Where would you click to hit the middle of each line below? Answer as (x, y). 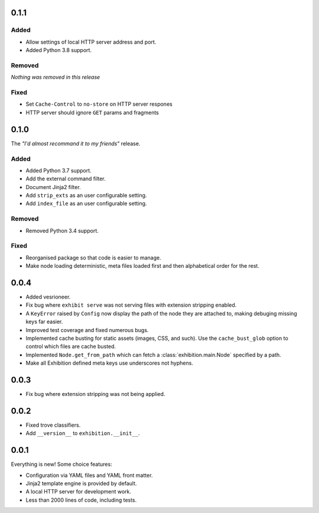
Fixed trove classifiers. (53, 425)
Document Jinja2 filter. (53, 187)
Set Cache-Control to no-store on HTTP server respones (99, 104)
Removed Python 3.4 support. (62, 230)
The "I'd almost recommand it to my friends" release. (76, 143)
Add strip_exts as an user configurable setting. (86, 196)
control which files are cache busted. (71, 346)
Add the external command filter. (66, 179)
